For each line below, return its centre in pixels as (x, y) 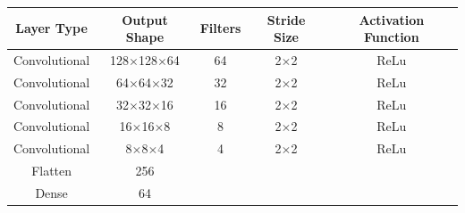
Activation (392, 19)
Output (145, 19)
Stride (286, 19)
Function (392, 37)
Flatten (52, 171)
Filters (220, 28)
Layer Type (51, 28)
